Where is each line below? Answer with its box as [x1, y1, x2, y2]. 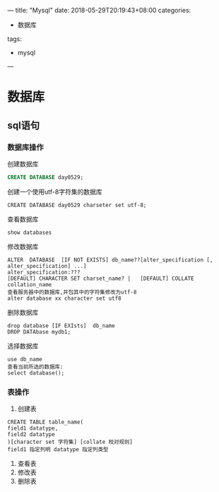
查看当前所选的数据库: [7, 363, 64, 370]
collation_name [7, 281, 52, 288]
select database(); [7, 369, 65, 377]
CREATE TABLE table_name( [7, 418, 83, 426]
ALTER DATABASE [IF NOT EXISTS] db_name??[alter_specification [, [7, 256, 213, 264]
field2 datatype [7, 431, 55, 438]
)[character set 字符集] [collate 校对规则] [7, 438, 133, 446]
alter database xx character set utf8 [7, 295, 122, 302]
